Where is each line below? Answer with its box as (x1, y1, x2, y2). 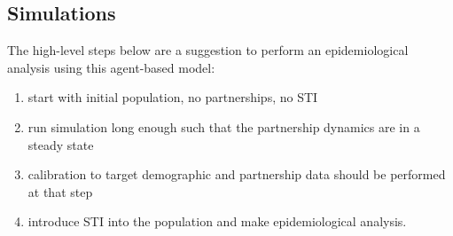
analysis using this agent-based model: (7, 58, 215, 76)
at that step (27, 182, 93, 201)
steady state (27, 135, 94, 153)
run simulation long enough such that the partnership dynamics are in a (27, 117, 420, 136)
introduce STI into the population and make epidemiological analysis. (27, 212, 407, 231)
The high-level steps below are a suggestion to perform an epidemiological (7, 41, 409, 59)
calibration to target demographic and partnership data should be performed (27, 165, 446, 184)
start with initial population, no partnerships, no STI (27, 88, 318, 106)
